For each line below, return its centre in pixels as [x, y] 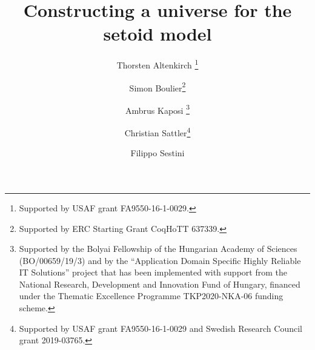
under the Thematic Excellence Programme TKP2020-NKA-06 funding [151, 296]
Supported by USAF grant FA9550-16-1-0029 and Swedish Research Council [161, 328]
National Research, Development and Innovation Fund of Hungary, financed [160, 284]
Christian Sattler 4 [157, 132]
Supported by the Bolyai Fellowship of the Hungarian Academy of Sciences [158, 249]
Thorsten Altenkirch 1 [157, 64]
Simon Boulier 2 [157, 87]
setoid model [157, 34]
